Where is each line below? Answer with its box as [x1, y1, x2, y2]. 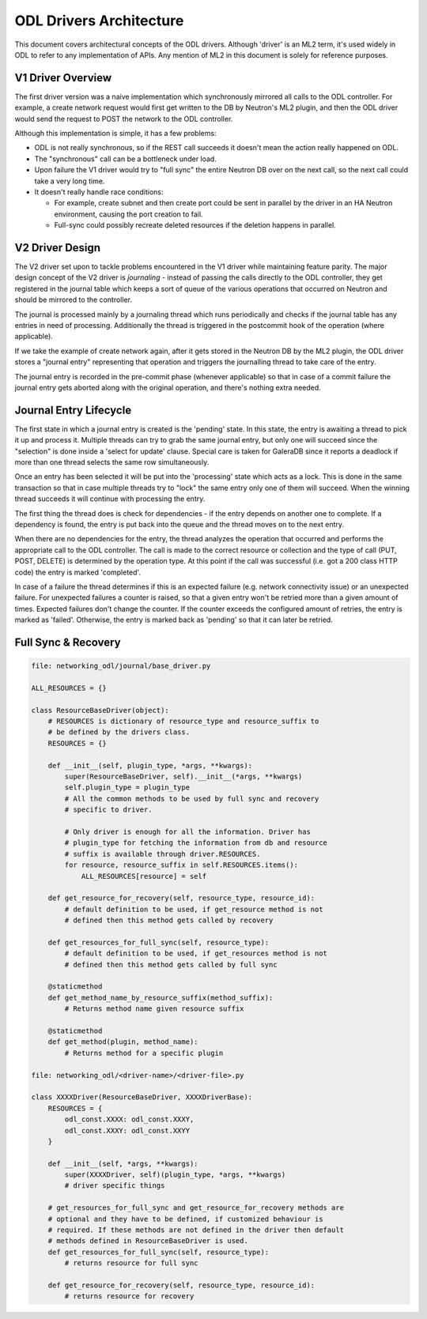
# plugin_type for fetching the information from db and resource [64, 839, 328, 847]
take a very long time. [34, 176, 105, 186]
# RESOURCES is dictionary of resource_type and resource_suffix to [47, 717, 319, 726]
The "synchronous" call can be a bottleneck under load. [34, 154, 217, 164]
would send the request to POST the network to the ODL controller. [14, 114, 233, 123]
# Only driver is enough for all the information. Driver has [64, 827, 312, 836]
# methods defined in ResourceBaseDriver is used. [47, 1237, 248, 1246]
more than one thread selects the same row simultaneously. [14, 458, 210, 467]
